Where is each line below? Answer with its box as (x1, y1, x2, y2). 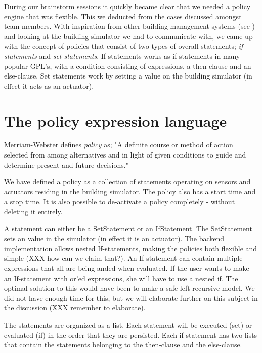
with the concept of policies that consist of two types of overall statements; (4, 41, 236, 51)
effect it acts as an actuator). (4, 80, 94, 91)
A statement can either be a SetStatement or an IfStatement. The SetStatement (4, 223, 252, 233)
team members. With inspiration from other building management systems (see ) (4, 21, 255, 31)
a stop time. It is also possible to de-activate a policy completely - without (4, 196, 235, 207)
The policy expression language (4, 110, 227, 131)
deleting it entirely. (4, 206, 63, 217)
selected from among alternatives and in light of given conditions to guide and (4, 149, 246, 160)
